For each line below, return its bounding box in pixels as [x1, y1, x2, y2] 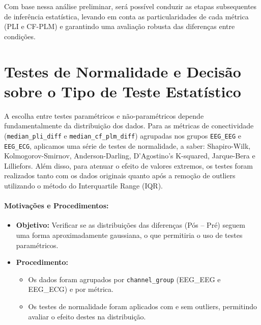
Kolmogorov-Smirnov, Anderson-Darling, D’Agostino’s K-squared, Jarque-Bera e [4, 150, 255, 161]
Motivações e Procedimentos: [4, 200, 109, 211]
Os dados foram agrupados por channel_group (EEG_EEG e [28, 274, 221, 284]
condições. [4, 31, 36, 41]
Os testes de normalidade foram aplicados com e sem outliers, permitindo [28, 301, 257, 311]
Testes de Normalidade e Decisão [4, 61, 241, 82]
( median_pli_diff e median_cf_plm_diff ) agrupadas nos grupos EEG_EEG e [4, 130, 241, 141]
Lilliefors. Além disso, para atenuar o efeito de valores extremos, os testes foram [4, 160, 253, 171]
